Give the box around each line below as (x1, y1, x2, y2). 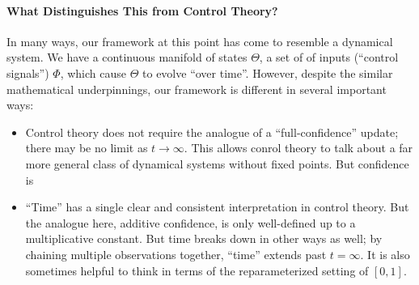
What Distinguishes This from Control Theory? (6, 2, 278, 19)
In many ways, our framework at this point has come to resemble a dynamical (6, 32, 393, 49)
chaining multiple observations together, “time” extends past (25, 245, 327, 262)
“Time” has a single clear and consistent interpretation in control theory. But (25, 198, 409, 215)
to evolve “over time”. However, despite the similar (142, 64, 393, 81)
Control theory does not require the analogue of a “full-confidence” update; (25, 123, 399, 140)
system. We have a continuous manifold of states (6, 49, 248, 66)
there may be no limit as (25, 139, 148, 156)
